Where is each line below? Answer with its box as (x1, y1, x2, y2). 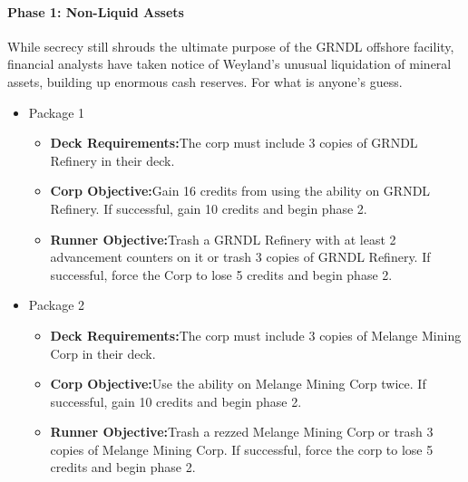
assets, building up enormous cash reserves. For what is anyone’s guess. (7, 72, 403, 91)
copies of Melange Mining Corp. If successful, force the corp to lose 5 (50, 439, 434, 458)
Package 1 (28, 102, 85, 121)
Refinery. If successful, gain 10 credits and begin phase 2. (50, 198, 367, 217)
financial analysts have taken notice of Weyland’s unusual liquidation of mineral (7, 54, 452, 73)
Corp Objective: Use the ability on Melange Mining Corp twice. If (50, 374, 426, 393)
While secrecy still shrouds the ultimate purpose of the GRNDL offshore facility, (7, 36, 454, 55)
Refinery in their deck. (50, 150, 175, 169)
